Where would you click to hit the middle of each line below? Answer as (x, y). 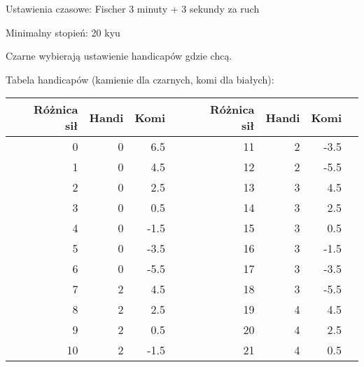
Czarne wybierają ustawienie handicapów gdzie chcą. (119, 56)
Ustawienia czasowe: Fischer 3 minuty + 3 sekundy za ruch (133, 8)
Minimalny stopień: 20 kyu (63, 32)
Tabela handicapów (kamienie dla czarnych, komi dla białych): (140, 79)
